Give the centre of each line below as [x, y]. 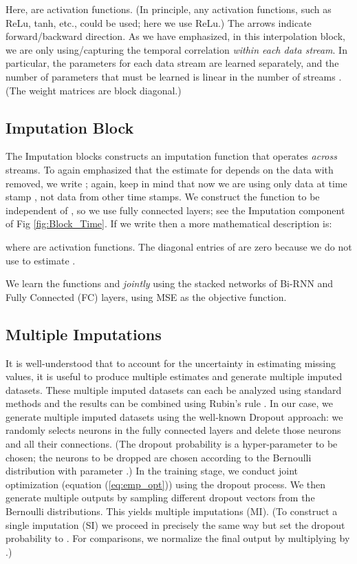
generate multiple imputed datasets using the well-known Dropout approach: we [174, 416]
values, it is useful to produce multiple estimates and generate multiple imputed [174, 376]
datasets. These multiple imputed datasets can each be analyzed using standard [174, 389]
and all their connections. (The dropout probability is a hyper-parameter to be [172, 444]
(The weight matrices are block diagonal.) [94, 90]
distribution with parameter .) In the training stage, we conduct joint [152, 471]
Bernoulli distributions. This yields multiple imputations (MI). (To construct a [172, 511]
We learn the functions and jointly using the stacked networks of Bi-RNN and [170, 283]
